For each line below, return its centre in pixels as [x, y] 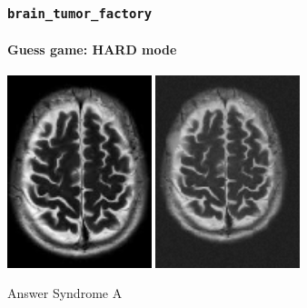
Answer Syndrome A [65, 293]
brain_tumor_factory [80, 13]
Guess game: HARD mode [92, 49]
